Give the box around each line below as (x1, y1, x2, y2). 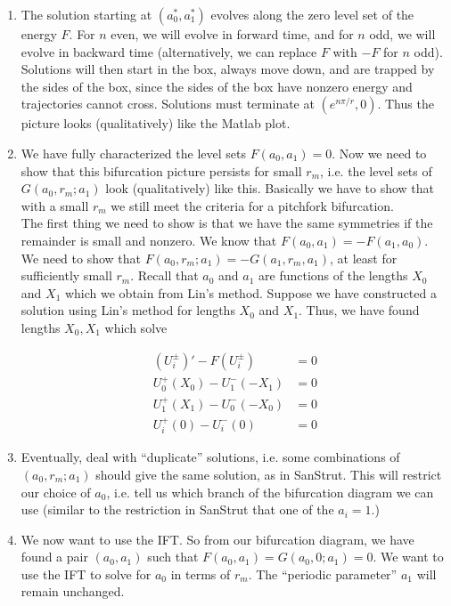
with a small (20, 196, 89, 214)
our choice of (20, 482, 91, 501)
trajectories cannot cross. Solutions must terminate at (20, 94, 315, 113)
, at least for (329, 248, 398, 267)
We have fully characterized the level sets (20, 143, 246, 162)
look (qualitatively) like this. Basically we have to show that (105, 179, 435, 198)
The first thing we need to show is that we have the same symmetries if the (20, 214, 433, 232)
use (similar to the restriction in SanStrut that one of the (20, 500, 334, 519)
